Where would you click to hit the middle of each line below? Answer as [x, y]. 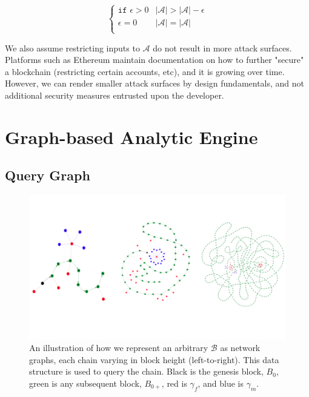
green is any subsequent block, [85, 383]
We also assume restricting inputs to [72, 48]
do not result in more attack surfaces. [222, 48]
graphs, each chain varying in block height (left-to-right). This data [154, 359]
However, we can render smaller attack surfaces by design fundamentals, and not [155, 83]
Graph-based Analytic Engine [131, 136]
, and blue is [221, 383]
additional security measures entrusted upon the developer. [115, 95]
